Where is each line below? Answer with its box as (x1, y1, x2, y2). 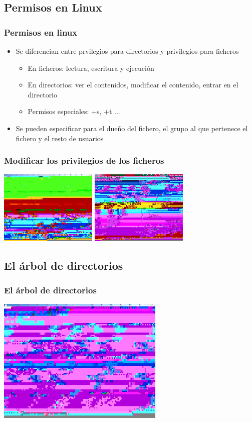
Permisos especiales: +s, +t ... (28, 106, 120, 117)
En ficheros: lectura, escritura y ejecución (28, 62, 154, 73)
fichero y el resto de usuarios (16, 133, 104, 143)
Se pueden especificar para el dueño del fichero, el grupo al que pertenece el (16, 123, 248, 133)
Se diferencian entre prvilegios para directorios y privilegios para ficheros (16, 46, 239, 56)
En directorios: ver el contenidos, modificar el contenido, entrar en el (28, 79, 238, 90)
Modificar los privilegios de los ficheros (4, 154, 164, 167)
